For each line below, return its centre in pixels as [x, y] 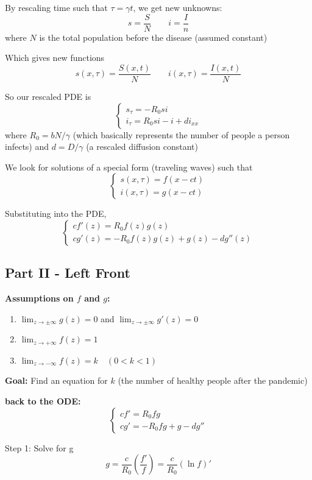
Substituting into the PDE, [56, 214]
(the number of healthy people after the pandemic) [213, 380]
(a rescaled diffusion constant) [142, 146]
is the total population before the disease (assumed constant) [153, 37]
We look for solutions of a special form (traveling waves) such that [129, 167]
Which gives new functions [55, 58]
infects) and [27, 146]
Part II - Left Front [68, 273]
